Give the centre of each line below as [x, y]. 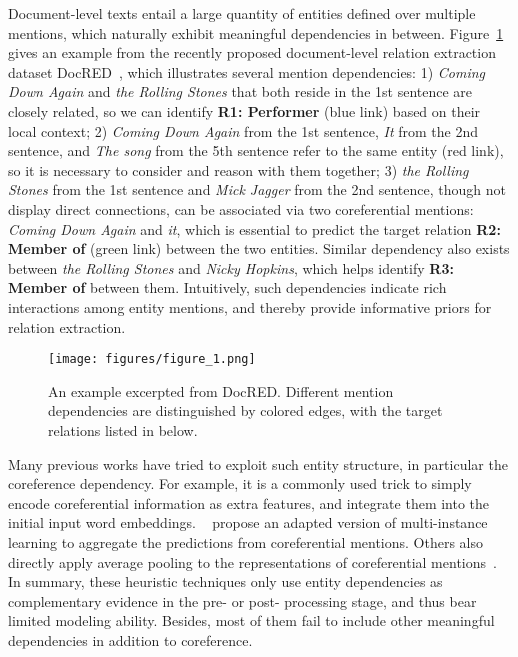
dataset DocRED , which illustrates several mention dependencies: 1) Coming [247, 71]
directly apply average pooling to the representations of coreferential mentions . [252, 561]
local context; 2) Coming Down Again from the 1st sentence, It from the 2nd [243, 130]
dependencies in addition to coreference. [130, 639]
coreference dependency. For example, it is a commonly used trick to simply [240, 483]
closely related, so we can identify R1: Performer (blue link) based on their [244, 110]
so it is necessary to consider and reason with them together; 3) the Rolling [238, 169]
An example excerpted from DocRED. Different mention [221, 390]
